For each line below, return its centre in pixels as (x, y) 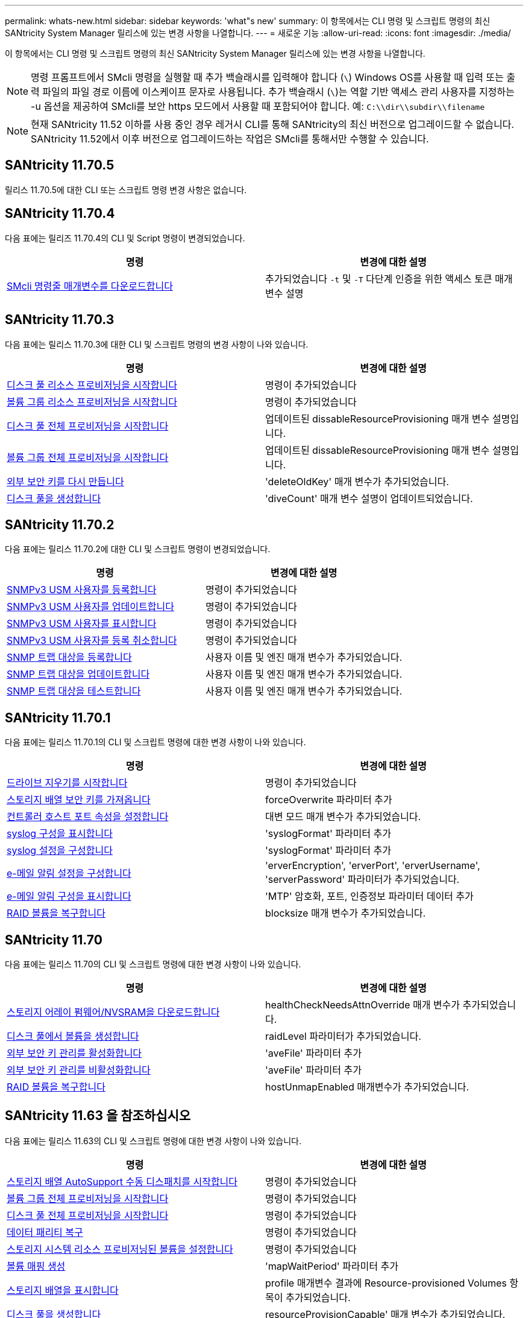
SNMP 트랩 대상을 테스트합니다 (74, 691)
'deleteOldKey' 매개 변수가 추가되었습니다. (357, 481)
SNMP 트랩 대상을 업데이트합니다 (78, 674)
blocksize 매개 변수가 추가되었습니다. (346, 913)
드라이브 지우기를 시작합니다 (67, 783)
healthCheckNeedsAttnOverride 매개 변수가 (363, 1005)
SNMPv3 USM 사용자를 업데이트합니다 (90, 607)
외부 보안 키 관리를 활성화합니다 (74, 1053)
